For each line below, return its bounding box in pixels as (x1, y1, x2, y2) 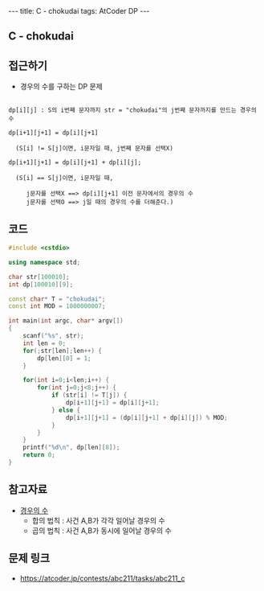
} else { (51, 406, 81, 414)
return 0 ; (22, 451, 56, 459)
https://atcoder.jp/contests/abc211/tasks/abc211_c (19, 573, 185, 583)
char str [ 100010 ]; (8, 273, 70, 281)
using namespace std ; (8, 258, 81, 266)
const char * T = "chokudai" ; (8, 295, 106, 303)
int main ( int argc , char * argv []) (8, 317, 124, 325)
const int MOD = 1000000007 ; (8, 302, 106, 310)
